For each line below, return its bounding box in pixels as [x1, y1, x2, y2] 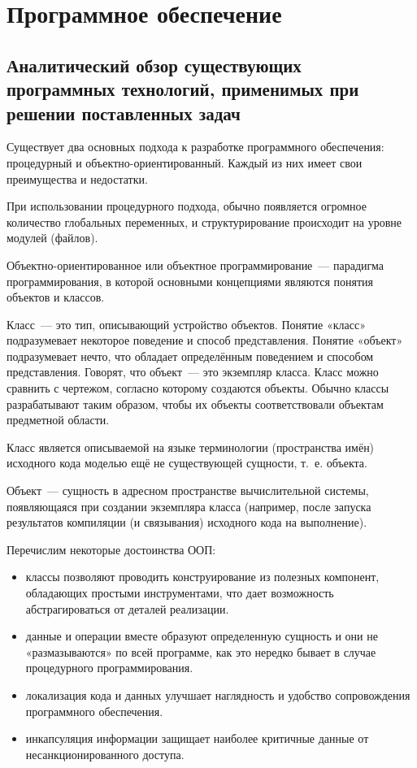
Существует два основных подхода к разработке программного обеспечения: [7, 138, 384, 155]
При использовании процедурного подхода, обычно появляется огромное [7, 197, 367, 215]
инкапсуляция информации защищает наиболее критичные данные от [25, 730, 369, 747]
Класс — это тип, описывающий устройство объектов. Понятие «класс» [7, 315, 366, 332]
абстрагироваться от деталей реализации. [25, 600, 229, 617]
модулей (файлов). [7, 229, 98, 246]
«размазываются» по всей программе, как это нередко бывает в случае [25, 643, 376, 660]
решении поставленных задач [7, 100, 241, 125]
